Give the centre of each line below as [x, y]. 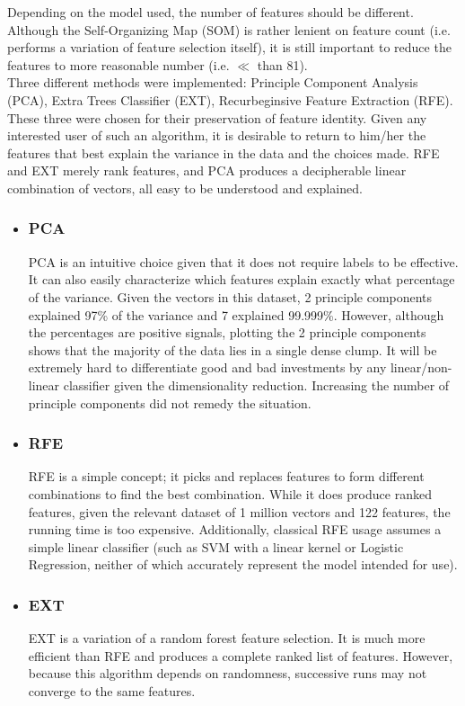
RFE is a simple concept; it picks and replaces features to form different [226, 476]
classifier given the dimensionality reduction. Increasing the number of [256, 384]
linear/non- [421, 367]
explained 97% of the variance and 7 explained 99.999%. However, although [236, 314]
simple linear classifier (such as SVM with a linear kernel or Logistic [216, 546]
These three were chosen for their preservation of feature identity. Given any [217, 117]
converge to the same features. [112, 690]
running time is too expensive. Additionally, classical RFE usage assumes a [235, 529]
